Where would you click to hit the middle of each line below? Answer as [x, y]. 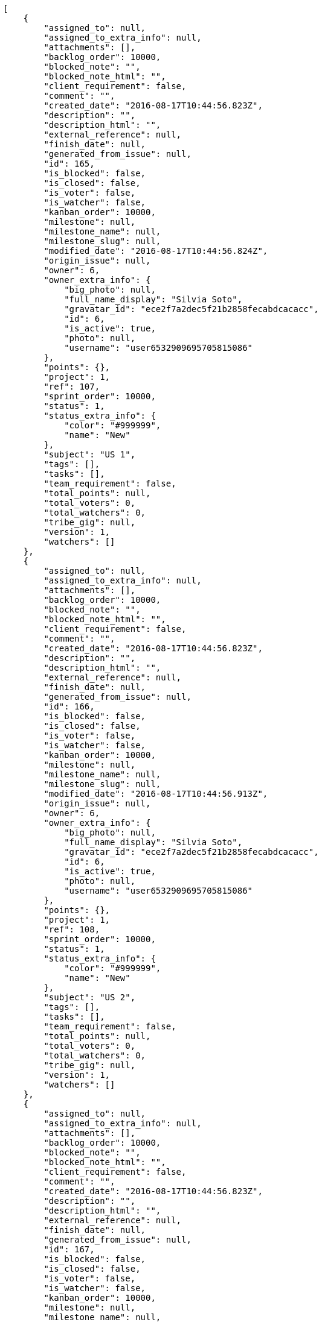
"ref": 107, [72, 387]
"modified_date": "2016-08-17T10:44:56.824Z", [156, 251]
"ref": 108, [72, 929]
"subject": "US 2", [90, 997]
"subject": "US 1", [90, 454]
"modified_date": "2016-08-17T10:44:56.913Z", [156, 794]
